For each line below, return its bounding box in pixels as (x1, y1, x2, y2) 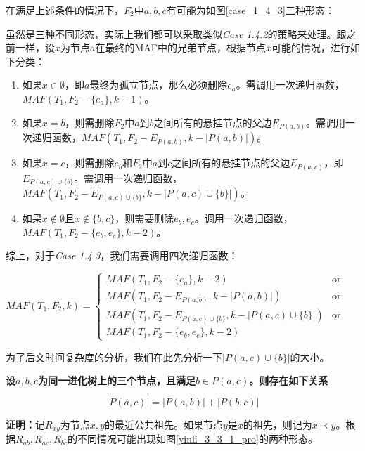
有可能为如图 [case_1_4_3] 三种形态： (166, 3, 335, 17)
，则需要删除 (115, 211, 174, 225)
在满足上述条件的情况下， (6, 3, 124, 17)
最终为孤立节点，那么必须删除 (89, 77, 228, 92)
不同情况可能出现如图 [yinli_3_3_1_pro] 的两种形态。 (77, 431, 318, 446)
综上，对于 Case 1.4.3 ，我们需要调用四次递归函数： (6, 248, 238, 263)
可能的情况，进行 (271, 40, 350, 55)
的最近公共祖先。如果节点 (104, 417, 223, 431)
